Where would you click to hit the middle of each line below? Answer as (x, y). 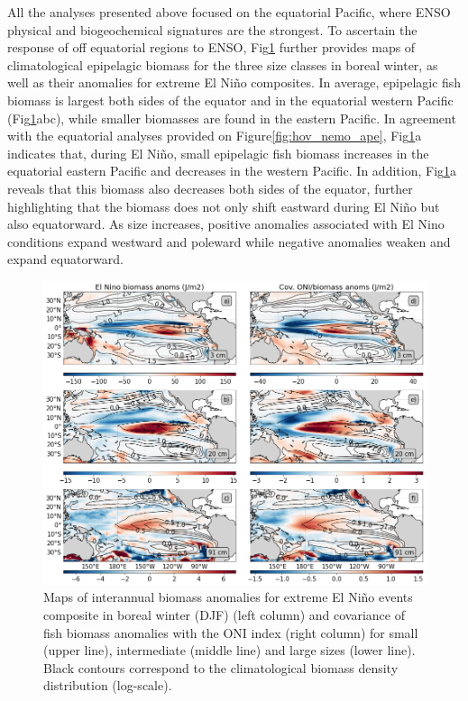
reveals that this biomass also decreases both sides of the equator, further (210, 188)
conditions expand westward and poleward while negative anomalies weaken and (229, 241)
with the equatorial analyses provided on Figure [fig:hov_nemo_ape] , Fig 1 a (215, 136)
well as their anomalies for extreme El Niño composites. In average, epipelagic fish (234, 82)
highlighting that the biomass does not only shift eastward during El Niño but (224, 206)
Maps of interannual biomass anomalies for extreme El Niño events (228, 597)
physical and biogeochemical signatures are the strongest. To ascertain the (212, 29)
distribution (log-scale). (108, 685)
